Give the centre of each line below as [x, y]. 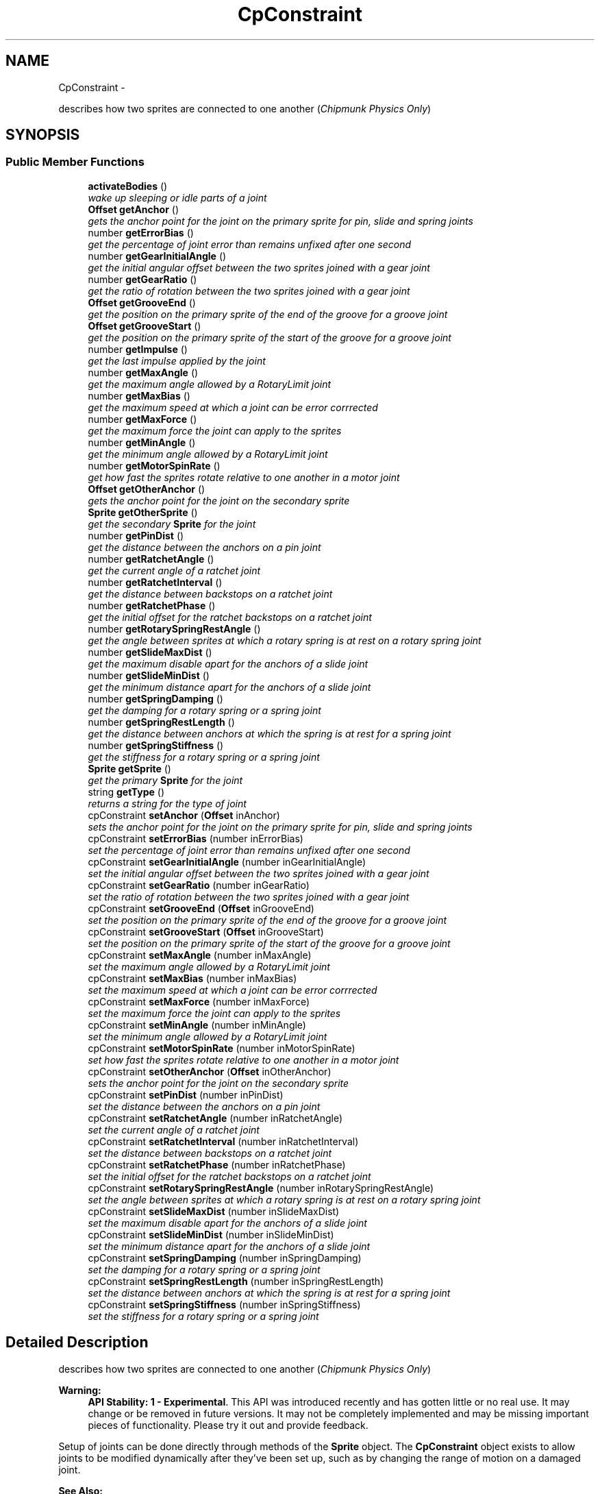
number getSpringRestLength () [161, 722]
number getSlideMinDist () [149, 675]
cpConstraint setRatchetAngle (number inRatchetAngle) [215, 1118]
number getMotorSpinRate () [154, 465]
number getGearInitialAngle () [157, 256]
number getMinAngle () [142, 442]
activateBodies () [128, 186]
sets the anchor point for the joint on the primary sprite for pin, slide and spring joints [280, 826]
